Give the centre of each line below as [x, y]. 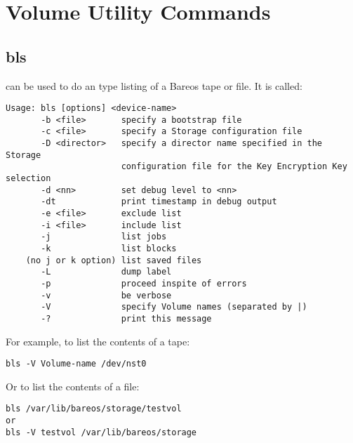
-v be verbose [106, 295]
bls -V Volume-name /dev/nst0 [76, 364]
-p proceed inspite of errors [144, 284]
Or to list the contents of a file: [73, 386]
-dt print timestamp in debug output [159, 202]
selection [28, 179]
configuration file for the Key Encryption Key [234, 167]
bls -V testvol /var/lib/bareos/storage [101, 432]
